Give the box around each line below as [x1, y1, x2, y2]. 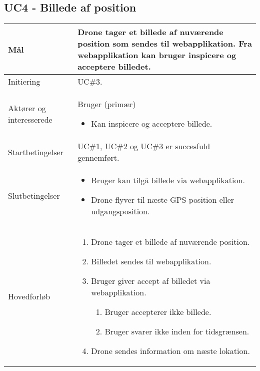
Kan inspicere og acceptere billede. [91, 118, 212, 130]
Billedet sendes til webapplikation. [91, 255, 211, 267]
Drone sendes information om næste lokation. [91, 345, 250, 357]
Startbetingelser [8, 146, 63, 158]
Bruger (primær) [77, 98, 136, 110]
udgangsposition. [91, 205, 150, 217]
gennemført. [77, 152, 119, 164]
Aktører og [8, 102, 46, 114]
